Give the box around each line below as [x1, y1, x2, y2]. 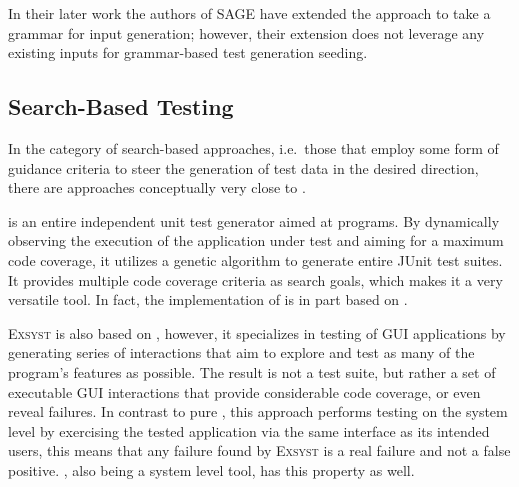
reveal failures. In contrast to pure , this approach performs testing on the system [8, 401, 508, 422]
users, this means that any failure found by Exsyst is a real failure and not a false [8, 440, 511, 461]
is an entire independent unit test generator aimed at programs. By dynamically [8, 210, 500, 231]
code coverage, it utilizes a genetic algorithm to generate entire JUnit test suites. [8, 249, 503, 270]
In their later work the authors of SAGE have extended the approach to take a [8, 3, 491, 23]
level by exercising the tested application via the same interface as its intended [8, 420, 490, 441]
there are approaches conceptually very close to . [8, 177, 306, 198]
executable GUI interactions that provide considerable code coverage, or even [8, 381, 481, 402]
